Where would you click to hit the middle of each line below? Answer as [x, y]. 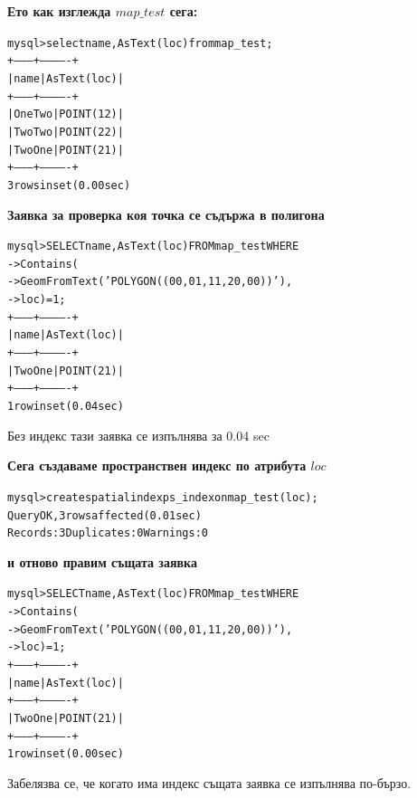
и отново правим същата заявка [102, 561]
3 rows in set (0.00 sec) [69, 185]
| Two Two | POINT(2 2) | [66, 132]
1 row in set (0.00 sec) [66, 754]
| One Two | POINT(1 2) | [66, 114]
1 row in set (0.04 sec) [66, 406]
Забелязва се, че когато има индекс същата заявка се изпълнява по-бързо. [209, 782]
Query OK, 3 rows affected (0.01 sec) [104, 515]
